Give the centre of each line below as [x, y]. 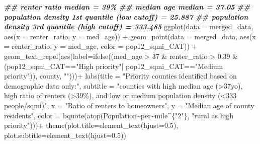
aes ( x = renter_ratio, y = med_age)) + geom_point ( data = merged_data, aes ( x [130, 36]
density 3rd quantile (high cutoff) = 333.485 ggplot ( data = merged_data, [129, 26]
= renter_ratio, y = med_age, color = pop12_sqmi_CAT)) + [101, 46]
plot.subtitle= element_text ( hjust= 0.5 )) [65, 135]
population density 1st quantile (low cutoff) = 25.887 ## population [126, 16]
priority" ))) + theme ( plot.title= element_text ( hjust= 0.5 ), [91, 125]
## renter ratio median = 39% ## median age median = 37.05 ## [127, 7]
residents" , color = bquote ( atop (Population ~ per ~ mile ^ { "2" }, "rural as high [119, 115]
